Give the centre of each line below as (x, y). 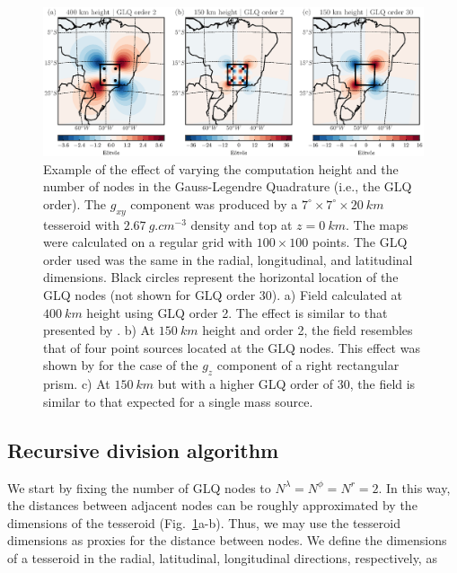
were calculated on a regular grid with (148, 242)
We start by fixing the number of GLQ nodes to (139, 487)
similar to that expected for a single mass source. (178, 401)
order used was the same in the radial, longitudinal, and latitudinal (228, 259)
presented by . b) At (99, 330)
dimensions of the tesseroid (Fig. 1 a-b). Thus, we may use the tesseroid (204, 522)
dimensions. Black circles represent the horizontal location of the (221, 277)
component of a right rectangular (308, 365)
